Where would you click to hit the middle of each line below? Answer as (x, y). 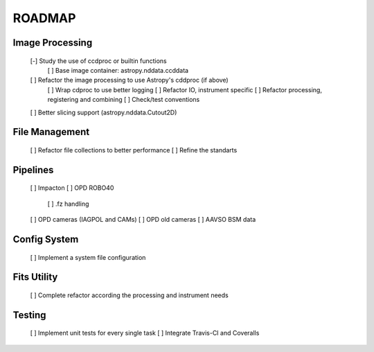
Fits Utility (35, 277)
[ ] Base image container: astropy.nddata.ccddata (118, 70)
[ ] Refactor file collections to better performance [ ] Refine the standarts (134, 150)
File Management (51, 132)
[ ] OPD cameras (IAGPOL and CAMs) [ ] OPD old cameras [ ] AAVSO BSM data (143, 220)
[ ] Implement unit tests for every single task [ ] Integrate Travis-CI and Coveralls (145, 333)
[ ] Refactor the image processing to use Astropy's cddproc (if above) (129, 80)
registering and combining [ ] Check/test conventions (124, 100)
